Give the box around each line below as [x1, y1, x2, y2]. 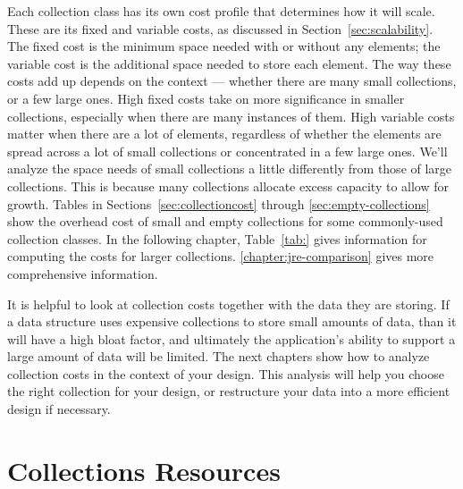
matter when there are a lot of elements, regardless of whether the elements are [7, 124, 442, 143]
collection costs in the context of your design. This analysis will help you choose [7, 364, 444, 383]
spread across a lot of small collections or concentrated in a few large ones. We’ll [7, 141, 448, 160]
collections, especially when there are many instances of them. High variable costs [7, 106, 455, 125]
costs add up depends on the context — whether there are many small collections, [7, 72, 457, 90]
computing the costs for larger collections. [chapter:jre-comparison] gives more [7, 247, 434, 266]
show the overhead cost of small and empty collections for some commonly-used [7, 212, 443, 231]
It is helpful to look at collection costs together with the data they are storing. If [7, 294, 450, 313]
